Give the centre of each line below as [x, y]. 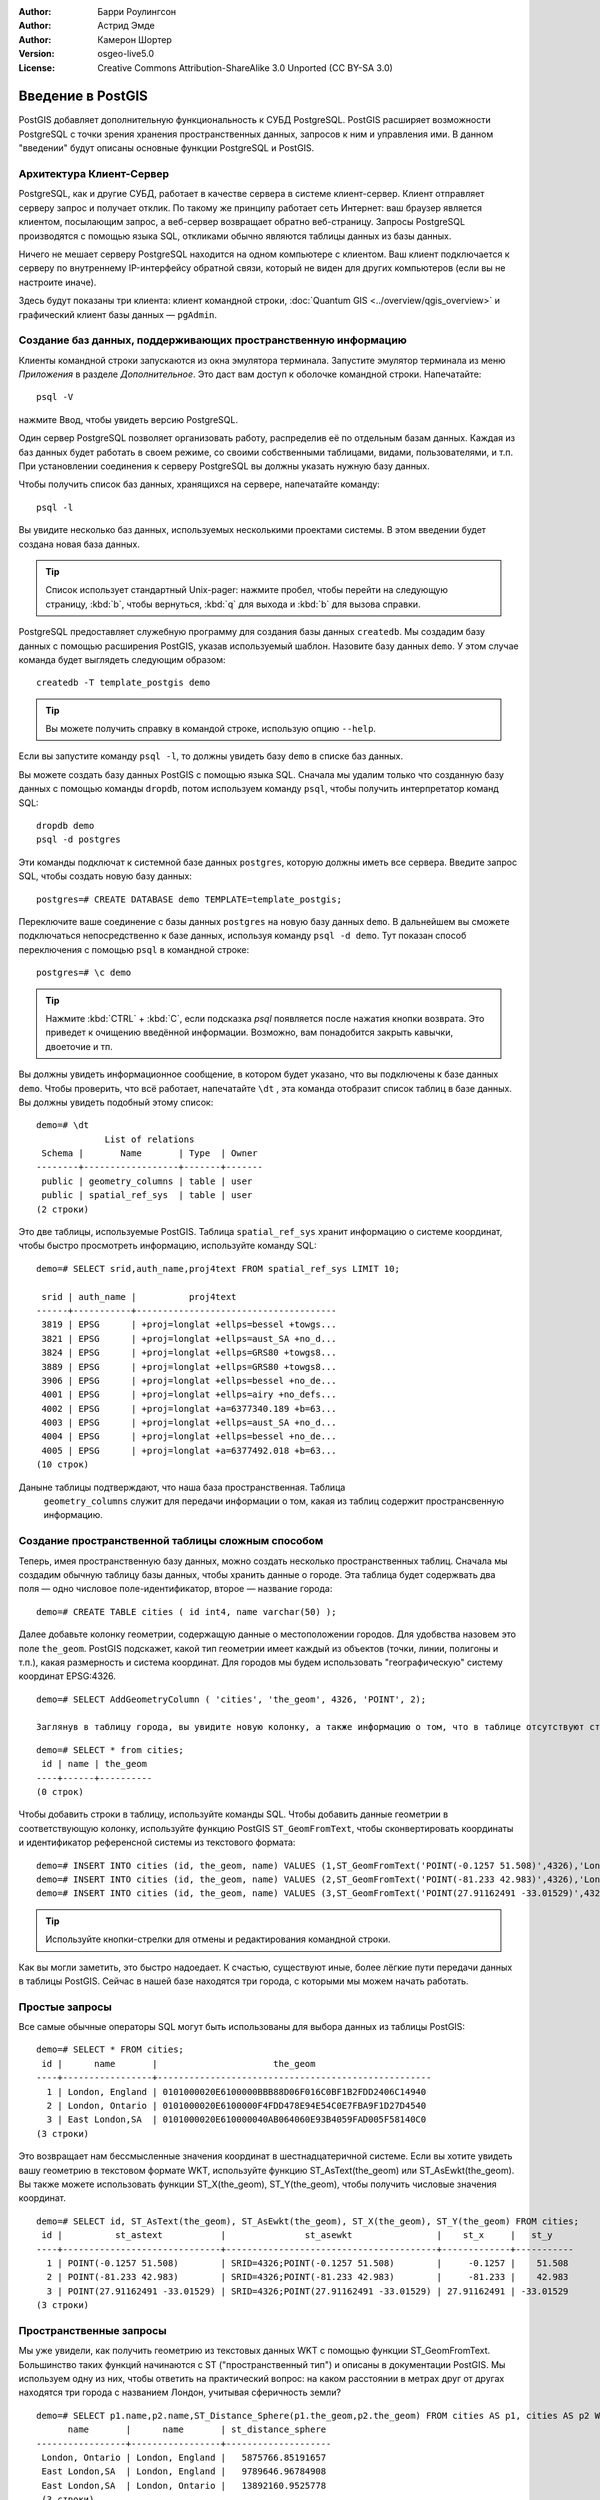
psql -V [55, 397]
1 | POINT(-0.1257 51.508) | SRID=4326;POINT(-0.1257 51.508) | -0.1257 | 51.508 [307, 2263]
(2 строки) [63, 1209]
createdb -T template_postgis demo [123, 683]
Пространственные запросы [92, 2330]
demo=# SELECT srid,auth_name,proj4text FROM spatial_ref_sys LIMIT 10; [218, 1268]
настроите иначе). [57, 282]
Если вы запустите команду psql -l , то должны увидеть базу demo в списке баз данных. [211, 756]
